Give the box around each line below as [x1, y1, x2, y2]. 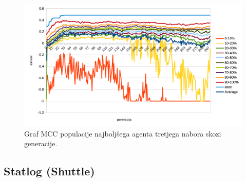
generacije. [24, 138, 58, 149]
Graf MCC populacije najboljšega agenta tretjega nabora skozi [24, 128, 221, 139]
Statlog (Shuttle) [4, 163, 95, 179]
